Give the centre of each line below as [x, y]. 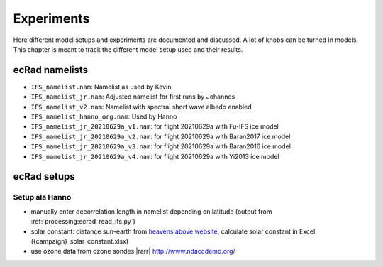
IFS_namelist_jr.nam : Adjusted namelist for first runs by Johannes [133, 97]
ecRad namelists [51, 70]
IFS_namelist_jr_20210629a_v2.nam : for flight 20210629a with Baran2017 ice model [161, 136]
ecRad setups [44, 176]
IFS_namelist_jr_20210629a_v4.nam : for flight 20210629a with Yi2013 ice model [155, 156]
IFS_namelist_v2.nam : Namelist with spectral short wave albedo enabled [141, 107]
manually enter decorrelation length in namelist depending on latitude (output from [151, 211]
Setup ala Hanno [42, 197]
